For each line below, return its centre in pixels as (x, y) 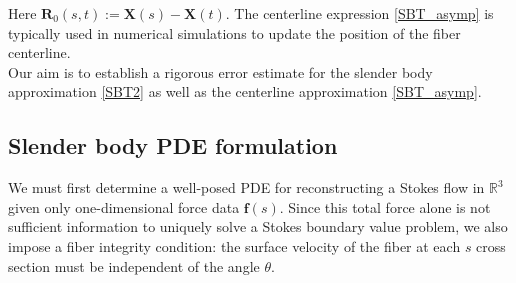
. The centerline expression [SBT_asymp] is (359, 13)
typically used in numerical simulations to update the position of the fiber (234, 32)
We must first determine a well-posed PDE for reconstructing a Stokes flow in (246, 187)
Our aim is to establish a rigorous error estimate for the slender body (220, 71)
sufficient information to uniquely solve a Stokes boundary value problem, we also (258, 226)
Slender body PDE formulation (173, 145)
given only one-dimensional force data (124, 206)
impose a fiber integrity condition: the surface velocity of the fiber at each (234, 245)
